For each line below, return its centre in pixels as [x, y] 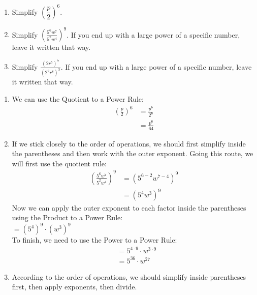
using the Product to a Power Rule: [67, 217]
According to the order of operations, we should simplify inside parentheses [129, 276]
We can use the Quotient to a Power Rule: [78, 98]
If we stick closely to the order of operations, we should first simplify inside [129, 143]
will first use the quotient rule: [59, 163]
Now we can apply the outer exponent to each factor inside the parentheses [129, 207]
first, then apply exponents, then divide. [74, 287]
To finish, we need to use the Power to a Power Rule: [94, 240]
